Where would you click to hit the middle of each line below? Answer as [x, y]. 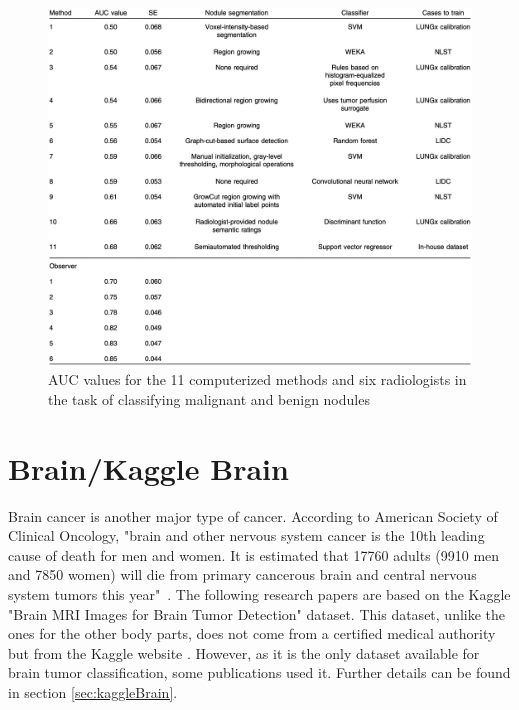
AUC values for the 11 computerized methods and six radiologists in [257, 379]
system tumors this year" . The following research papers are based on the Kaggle [259, 594]
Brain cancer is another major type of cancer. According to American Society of [253, 515]
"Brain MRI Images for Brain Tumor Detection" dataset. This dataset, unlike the [257, 613]
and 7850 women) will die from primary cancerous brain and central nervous [242, 574]
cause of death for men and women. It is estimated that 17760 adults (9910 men [254, 554]
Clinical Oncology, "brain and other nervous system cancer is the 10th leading [246, 535]
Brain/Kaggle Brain [148, 467]
